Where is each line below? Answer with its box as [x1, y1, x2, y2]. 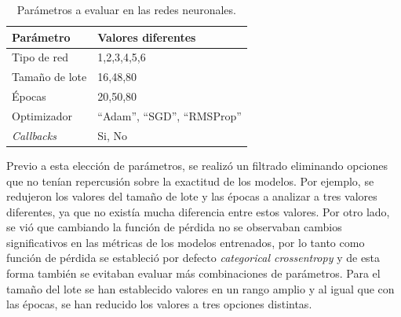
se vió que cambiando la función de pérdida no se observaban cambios [6, 219, 342, 235]
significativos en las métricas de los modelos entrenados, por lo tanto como [6, 234, 365, 250]
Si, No [97, 127, 128, 143]
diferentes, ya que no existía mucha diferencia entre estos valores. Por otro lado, [6, 203, 390, 219]
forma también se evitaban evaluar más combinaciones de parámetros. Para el [6, 265, 381, 282]
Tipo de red [12, 49, 68, 65]
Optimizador [12, 107, 73, 123]
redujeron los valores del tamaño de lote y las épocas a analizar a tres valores [6, 188, 377, 205]
